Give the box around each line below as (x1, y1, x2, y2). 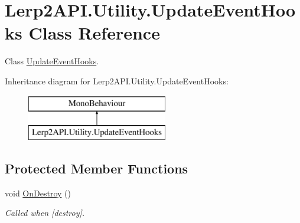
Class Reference (28, 21, 160, 45)
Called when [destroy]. (5, 206, 85, 219)
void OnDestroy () (5, 186, 71, 199)
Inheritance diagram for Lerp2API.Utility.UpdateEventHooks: (5, 74, 229, 87)
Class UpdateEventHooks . (5, 55, 99, 67)
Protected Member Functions (5, 159, 188, 178)
